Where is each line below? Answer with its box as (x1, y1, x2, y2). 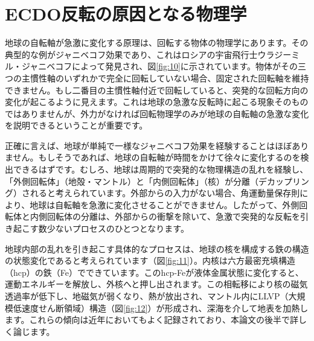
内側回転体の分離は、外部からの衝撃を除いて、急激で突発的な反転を (30, 210, 300, 223)
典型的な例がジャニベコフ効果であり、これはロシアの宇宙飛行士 (5, 48, 258, 60)
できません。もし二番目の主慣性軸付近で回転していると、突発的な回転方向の (5, 83, 309, 96)
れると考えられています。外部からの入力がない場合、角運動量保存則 (30, 186, 300, 199)
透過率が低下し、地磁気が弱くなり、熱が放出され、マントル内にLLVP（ (5, 290, 289, 302)
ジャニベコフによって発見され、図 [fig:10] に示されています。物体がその (21, 60, 298, 72)
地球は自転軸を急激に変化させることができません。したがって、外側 (30, 198, 300, 211)
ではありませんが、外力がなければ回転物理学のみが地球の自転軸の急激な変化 (5, 107, 309, 120)
